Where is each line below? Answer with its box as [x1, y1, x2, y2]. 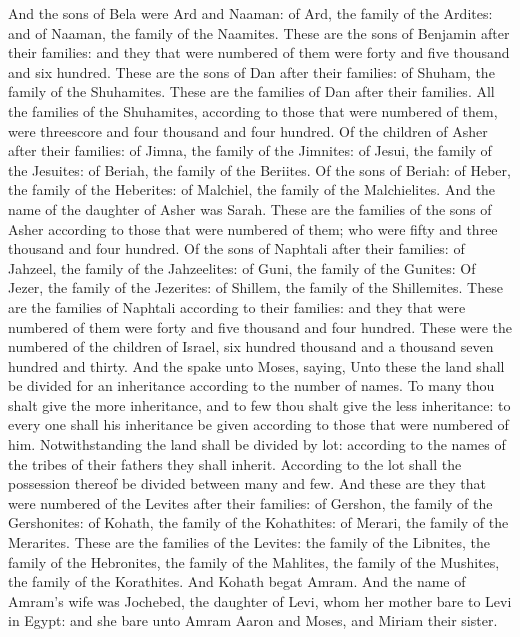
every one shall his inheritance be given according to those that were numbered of [8, 414, 509, 435]
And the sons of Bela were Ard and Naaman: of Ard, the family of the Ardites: [8, 3, 493, 23]
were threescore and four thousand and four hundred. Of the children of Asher [8, 120, 488, 141]
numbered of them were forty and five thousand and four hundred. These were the [8, 316, 513, 337]
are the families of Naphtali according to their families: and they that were [8, 296, 466, 317]
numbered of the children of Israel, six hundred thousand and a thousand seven [8, 336, 494, 357]
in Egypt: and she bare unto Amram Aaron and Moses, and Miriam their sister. [8, 610, 498, 631]
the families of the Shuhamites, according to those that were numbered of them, [8, 100, 498, 121]
